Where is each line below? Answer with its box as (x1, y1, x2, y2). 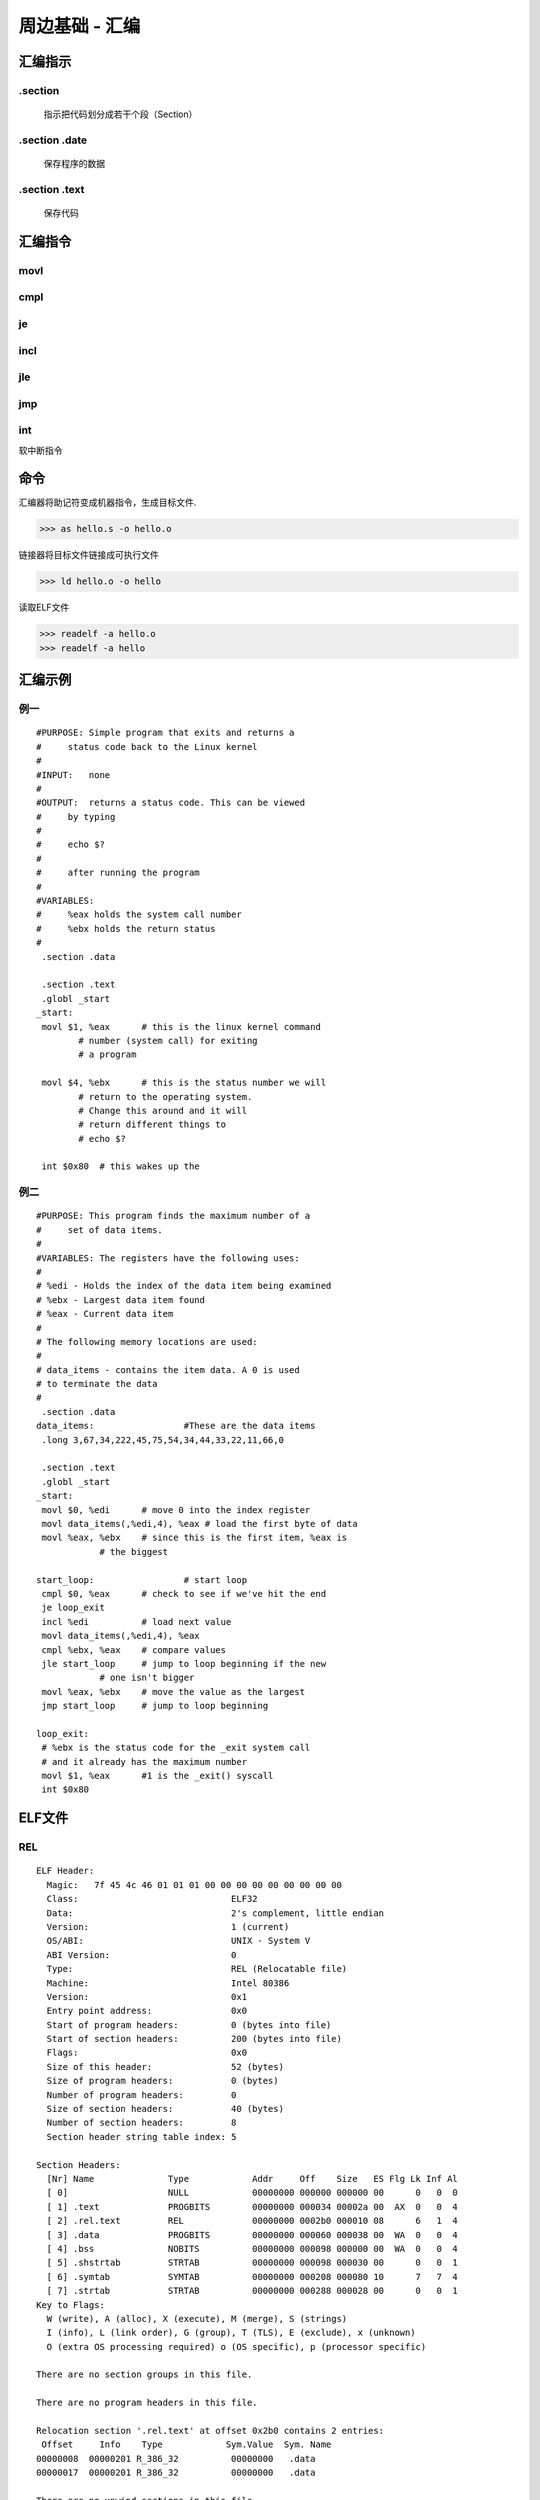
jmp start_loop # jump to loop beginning (41, 1700, 269, 1712)
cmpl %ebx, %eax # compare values (41, 1644, 227, 1655)
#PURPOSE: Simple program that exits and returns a (36, 727, 295, 739)
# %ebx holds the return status (36, 923, 216, 934)
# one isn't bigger (99, 1672, 195, 1684)
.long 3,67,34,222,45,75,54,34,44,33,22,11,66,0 (41, 1434, 285, 1445)
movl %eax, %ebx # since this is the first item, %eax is (41, 1532, 348, 1544)
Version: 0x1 (46, 1991, 248, 2002)
